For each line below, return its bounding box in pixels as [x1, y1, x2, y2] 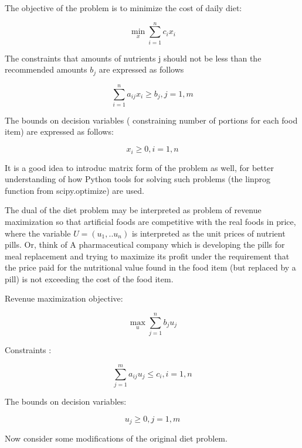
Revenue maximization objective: [5, 292, 123, 305]
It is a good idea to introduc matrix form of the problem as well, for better [5, 161, 274, 173]
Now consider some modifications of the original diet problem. [5, 432, 228, 444]
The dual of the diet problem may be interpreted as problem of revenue [5, 204, 262, 216]
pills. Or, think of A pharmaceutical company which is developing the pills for [5, 238, 285, 251]
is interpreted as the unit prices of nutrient [131, 227, 286, 239]
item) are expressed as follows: [5, 125, 114, 138]
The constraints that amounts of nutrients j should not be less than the [5, 52, 262, 64]
